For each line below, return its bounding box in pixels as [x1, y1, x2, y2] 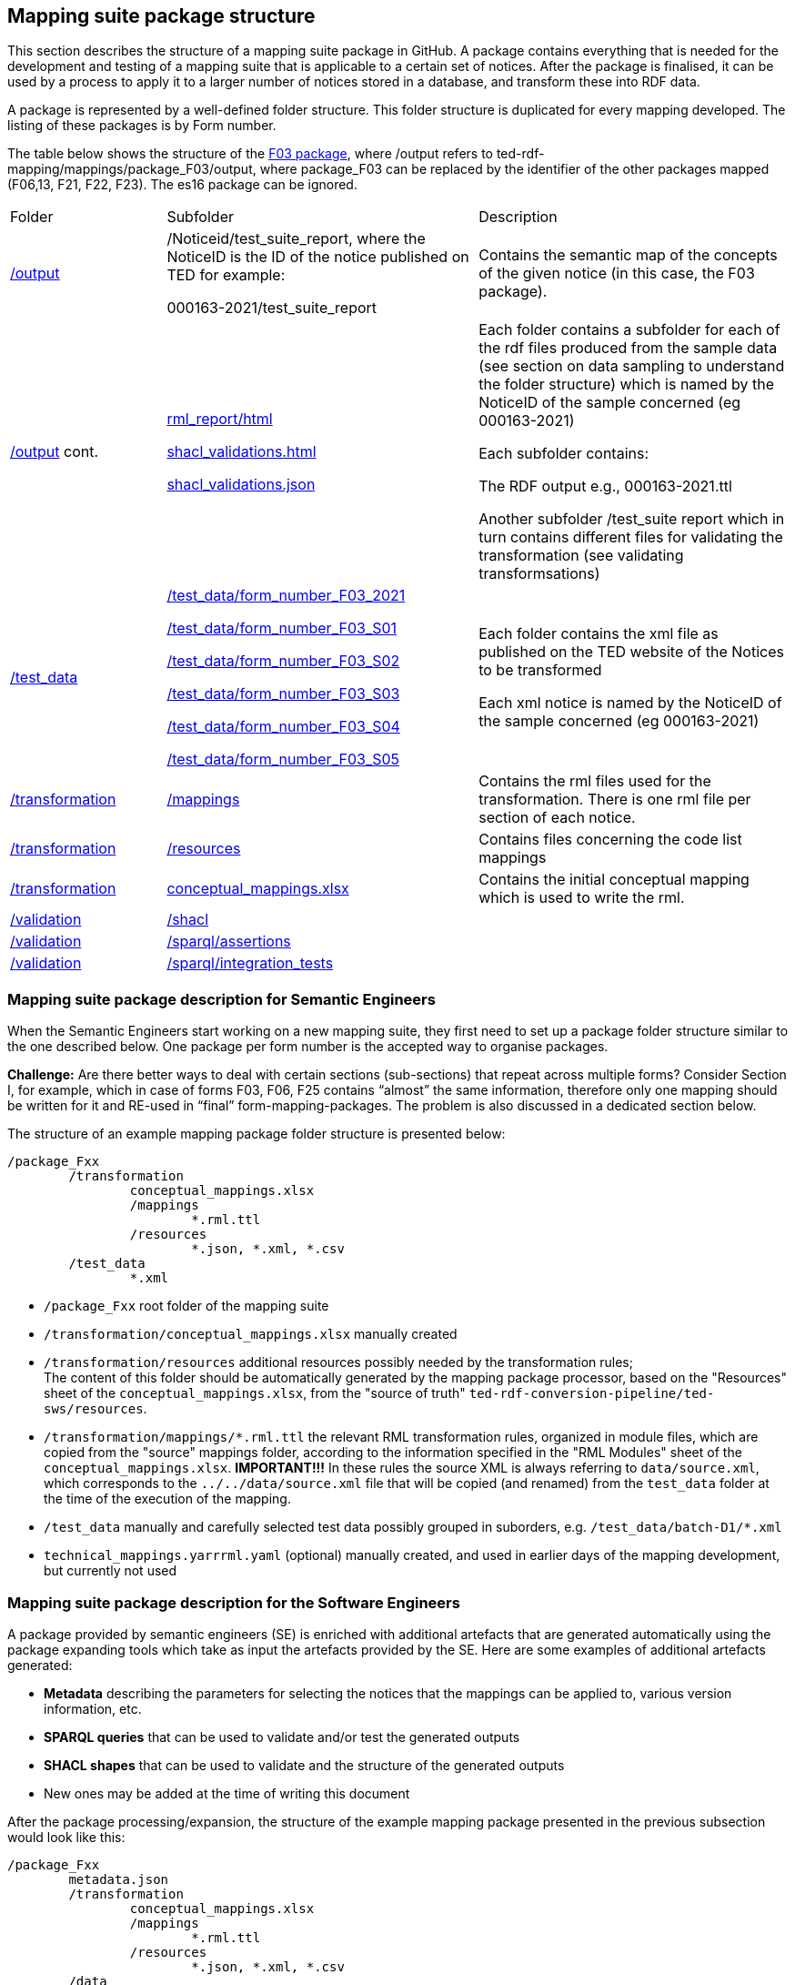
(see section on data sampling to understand [478, 357, 785, 376]
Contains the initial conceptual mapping [478, 870, 750, 889]
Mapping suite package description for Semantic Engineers [7, 989, 436, 1008]
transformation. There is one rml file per [478, 790, 751, 809]
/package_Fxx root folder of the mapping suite [44, 1298, 329, 1314]
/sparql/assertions [166, 932, 291, 951]
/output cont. [10, 442, 99, 461]
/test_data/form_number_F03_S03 [166, 684, 400, 704]
